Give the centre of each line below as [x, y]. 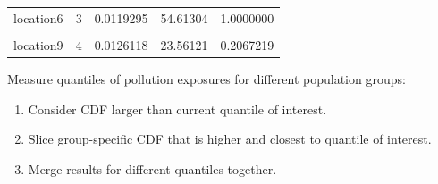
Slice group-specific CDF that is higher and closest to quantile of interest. [230, 139]
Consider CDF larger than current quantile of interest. [177, 109]
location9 [38, 44]
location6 [38, 17]
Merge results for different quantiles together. [152, 168]
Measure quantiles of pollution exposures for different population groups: [206, 78]
